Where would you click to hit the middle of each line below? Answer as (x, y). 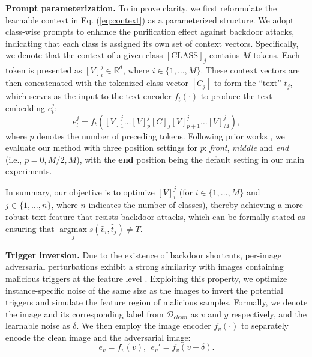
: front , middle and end (247, 148)
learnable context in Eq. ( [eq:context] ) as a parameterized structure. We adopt (150, 20)
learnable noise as (38, 325)
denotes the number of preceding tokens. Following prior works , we (161, 136)
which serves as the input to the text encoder (88, 96)
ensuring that (30, 228)
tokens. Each (277, 55)
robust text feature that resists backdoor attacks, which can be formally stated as (155, 216)
